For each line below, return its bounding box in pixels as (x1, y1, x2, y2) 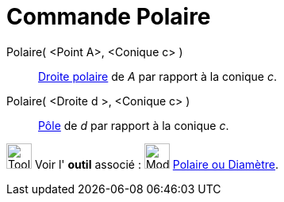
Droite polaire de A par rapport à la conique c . (38, 69, 278, 83)
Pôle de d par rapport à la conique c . (38, 118, 229, 132)
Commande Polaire (6, 3, 211, 30)
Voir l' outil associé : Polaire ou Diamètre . (34, 157, 279, 171)
